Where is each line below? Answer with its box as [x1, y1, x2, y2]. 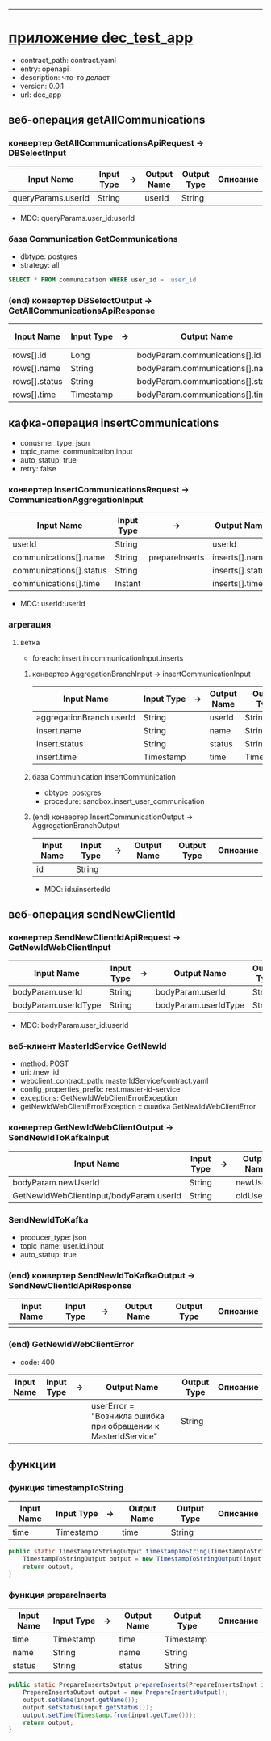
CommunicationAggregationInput [8, 494, 144, 505]
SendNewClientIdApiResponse [8, 1280, 132, 1291]
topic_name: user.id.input [19, 1241, 105, 1251]
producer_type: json [19, 1232, 87, 1242]
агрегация [8, 619, 52, 631]
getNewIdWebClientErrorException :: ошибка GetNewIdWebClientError [19, 1101, 256, 1112]
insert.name [35, 725, 82, 736]
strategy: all [19, 260, 60, 269]
